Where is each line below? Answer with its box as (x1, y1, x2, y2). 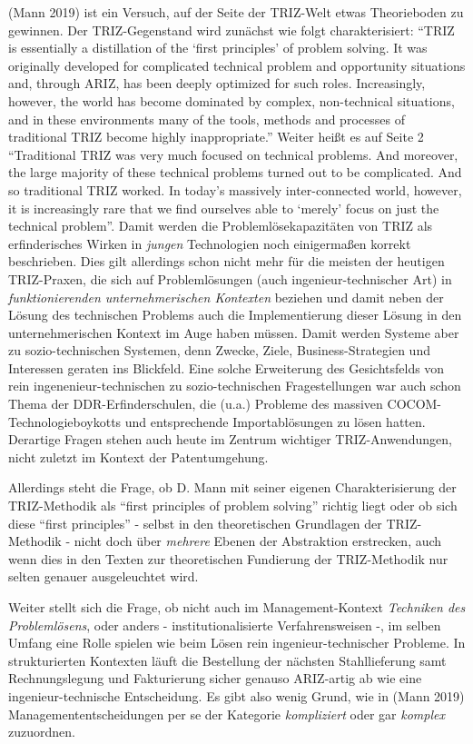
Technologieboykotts (8, 412, 122, 431)
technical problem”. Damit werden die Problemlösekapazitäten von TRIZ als (8, 216, 433, 235)
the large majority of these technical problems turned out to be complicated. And (8, 163, 462, 182)
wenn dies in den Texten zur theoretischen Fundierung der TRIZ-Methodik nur (8, 549, 448, 568)
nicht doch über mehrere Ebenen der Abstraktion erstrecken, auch (74, 531, 442, 551)
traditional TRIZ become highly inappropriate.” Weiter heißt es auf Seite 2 (8, 127, 424, 146)
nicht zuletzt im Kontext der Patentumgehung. (8, 447, 269, 466)
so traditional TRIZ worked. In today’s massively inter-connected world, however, (8, 180, 462, 199)
